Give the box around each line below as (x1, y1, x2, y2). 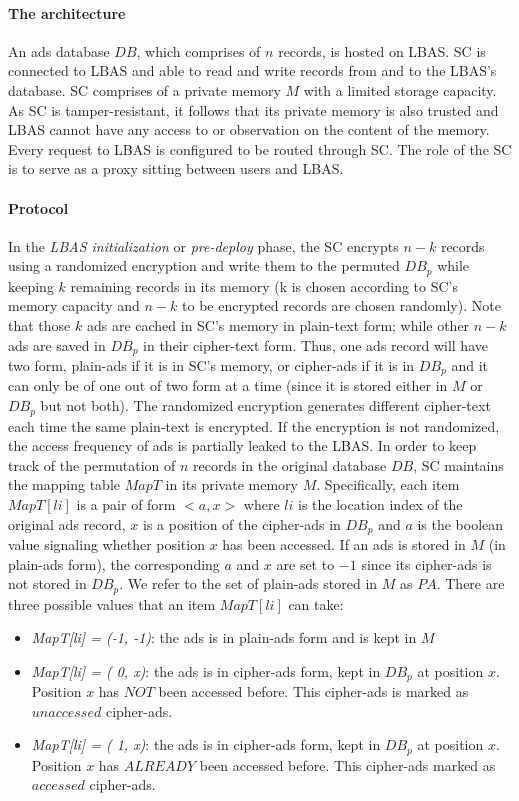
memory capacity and (8, 295, 140, 316)
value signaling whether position (8, 533, 205, 554)
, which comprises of (136, 40, 261, 61)
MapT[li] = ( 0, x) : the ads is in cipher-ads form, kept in (31, 660, 381, 681)
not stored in (8, 573, 87, 594)
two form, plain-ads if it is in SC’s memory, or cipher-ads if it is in (8, 355, 415, 376)
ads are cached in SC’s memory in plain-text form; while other (86, 314, 470, 335)
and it (451, 355, 489, 376)
